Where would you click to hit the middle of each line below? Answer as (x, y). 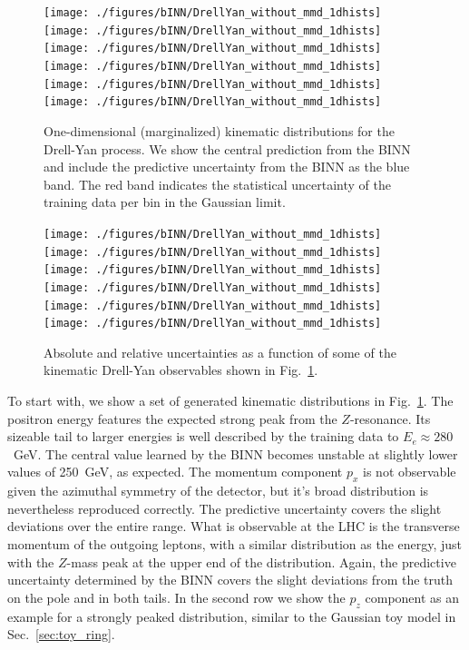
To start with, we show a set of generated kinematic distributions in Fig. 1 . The (230, 401)
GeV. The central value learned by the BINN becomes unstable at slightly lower (235, 453)
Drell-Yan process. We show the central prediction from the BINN (227, 148)
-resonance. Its (390, 418)
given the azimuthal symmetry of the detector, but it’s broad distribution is (218, 491)
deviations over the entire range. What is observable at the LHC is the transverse (234, 526)
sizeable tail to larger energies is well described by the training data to (203, 436)
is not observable (410, 472)
